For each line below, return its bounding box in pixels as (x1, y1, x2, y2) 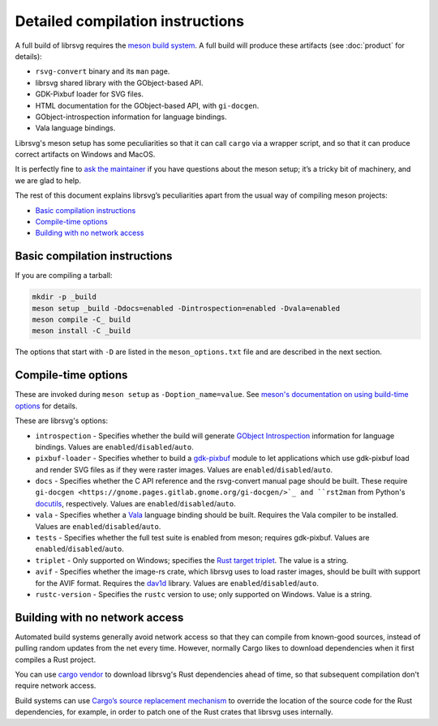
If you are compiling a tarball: (15, 271, 113, 280)
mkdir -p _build (32, 293, 97, 301)
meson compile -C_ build (32, 315, 131, 324)
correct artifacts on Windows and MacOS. (15, 150, 156, 160)
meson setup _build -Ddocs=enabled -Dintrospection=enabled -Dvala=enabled (32, 304, 341, 313)
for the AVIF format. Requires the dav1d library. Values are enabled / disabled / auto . (35, 578, 320, 587)
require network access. (15, 681, 97, 690)
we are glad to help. (15, 175, 81, 186)
